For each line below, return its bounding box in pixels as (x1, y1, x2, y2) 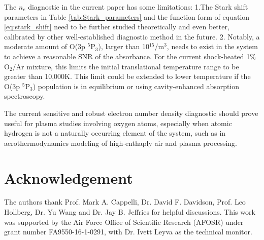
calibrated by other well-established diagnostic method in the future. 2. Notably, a (4, 31, 260, 42)
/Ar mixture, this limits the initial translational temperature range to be (12, 61, 239, 71)
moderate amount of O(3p (4, 41, 85, 52)
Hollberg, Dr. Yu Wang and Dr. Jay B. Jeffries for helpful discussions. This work (4, 207, 255, 217)
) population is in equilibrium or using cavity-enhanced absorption (32, 81, 240, 91)
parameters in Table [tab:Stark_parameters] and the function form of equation (4, 11, 250, 22)
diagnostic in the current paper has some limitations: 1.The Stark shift (28, 2, 248, 12)
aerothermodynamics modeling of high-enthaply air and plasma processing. (4, 137, 238, 148)
